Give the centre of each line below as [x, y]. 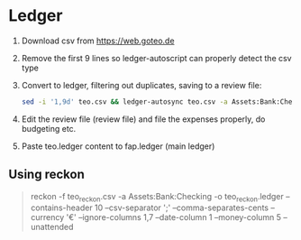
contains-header [61, 208]
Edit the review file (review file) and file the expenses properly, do [143, 119]
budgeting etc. [49, 128]
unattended [52, 227]
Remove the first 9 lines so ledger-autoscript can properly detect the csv [156, 58]
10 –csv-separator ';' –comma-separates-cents [182, 208]
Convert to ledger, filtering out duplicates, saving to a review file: [141, 85]
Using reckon [46, 175]
